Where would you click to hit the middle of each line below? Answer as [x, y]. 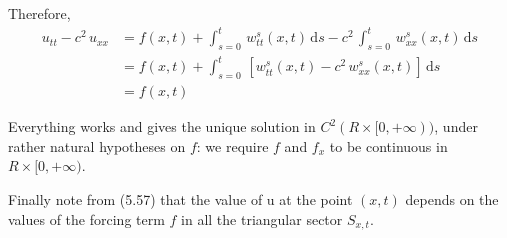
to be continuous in [388, 145]
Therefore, [39, 13]
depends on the [452, 199]
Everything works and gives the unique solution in [162, 126]
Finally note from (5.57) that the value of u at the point [180, 199]
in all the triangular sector [262, 218]
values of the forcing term [86, 218]
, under [456, 126]
